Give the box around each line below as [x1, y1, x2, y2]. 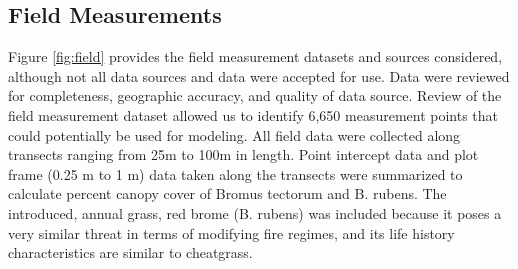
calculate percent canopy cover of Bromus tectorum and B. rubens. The [8, 183, 447, 204]
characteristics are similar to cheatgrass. [8, 242, 253, 263]
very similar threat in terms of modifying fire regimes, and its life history [8, 222, 455, 243]
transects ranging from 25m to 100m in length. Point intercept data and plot [8, 144, 479, 165]
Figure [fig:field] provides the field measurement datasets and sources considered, [8, 46, 503, 67]
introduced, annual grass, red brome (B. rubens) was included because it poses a [8, 202, 502, 223]
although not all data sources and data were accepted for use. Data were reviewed [8, 65, 510, 86]
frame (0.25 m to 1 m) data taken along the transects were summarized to [8, 163, 463, 184]
